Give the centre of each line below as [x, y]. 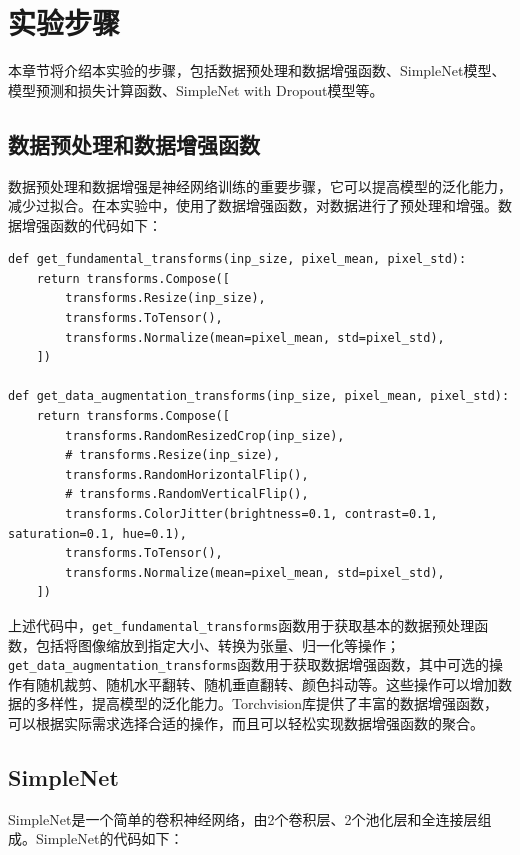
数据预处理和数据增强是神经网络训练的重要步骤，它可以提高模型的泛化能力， [260, 185]
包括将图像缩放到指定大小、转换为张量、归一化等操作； [217, 644]
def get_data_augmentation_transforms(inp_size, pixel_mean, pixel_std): [259, 396]
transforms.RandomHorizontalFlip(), [187, 474]
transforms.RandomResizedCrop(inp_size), [205, 435]
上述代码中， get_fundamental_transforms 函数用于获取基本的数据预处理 [241, 624]
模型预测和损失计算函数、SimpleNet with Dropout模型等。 [196, 89]
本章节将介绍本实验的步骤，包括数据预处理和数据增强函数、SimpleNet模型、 [257, 70]
